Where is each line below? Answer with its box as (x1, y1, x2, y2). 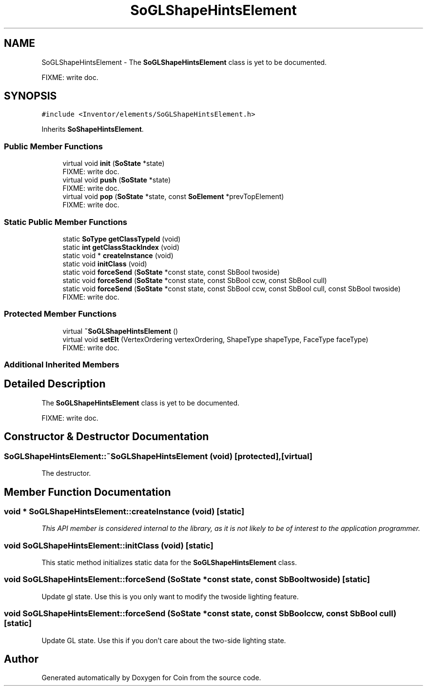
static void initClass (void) (62, 259, 147, 268)
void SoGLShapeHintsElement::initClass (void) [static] (4, 540, 213, 550)
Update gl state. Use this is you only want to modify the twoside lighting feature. (41, 592, 299, 601)
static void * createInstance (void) (62, 251, 174, 260)
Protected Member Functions (4, 309, 117, 319)
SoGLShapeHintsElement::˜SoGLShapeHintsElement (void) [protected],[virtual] (4, 451, 312, 461)
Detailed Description (4, 378, 106, 390)
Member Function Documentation (4, 486, 171, 498)
